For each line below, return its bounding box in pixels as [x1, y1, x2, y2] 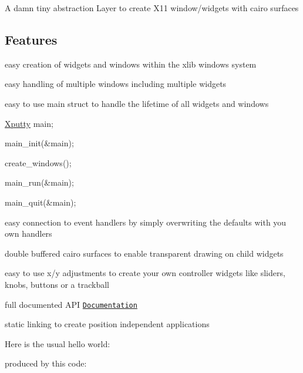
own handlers [5, 227, 52, 240]
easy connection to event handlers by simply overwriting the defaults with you [5, 216, 287, 228]
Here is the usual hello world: [5, 337, 110, 350]
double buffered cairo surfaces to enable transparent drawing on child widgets [5, 247, 284, 259]
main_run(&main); [5, 176, 74, 189]
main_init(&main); [5, 137, 74, 149]
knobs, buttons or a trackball [5, 278, 109, 290]
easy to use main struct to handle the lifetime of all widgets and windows [5, 97, 269, 109]
